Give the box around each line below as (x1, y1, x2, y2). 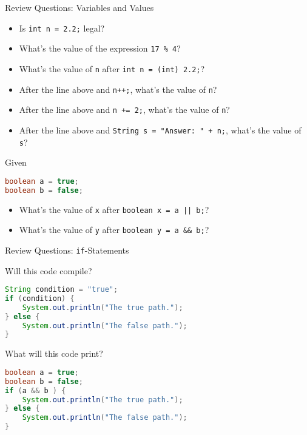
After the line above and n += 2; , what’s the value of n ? (19, 103, 230, 116)
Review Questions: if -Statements (5, 243, 129, 256)
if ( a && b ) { (5, 386, 66, 395)
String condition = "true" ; (5, 285, 118, 294)
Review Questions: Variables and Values (5, 1, 154, 13)
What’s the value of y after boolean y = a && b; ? (19, 223, 209, 236)
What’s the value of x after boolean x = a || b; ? (19, 203, 209, 215)
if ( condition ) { (5, 294, 75, 303)
